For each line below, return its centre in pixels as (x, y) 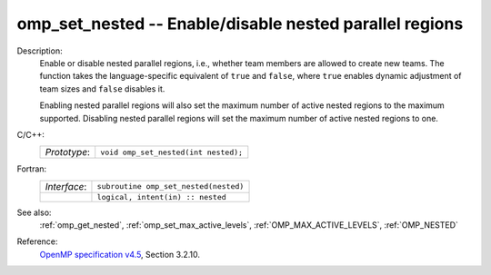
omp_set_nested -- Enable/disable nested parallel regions (240, 24)
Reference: (37, 241)
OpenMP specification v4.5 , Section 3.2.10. (120, 254)
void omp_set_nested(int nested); (172, 152)
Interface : (66, 186)
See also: (34, 212)
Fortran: (32, 169)
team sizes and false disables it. (102, 88)
